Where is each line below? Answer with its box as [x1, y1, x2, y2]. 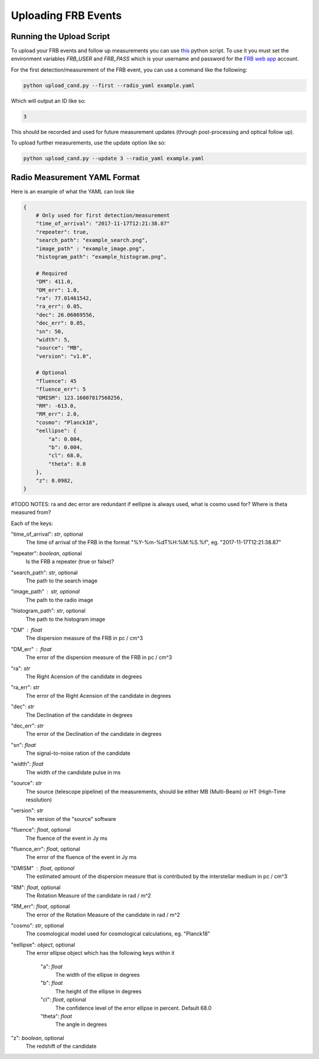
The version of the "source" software [25, 815, 116, 822]
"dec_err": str [11, 722, 44, 729]
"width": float [11, 761, 44, 768]
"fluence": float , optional [11, 826, 71, 833]
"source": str [11, 780, 43, 787]
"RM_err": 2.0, [35, 411, 80, 417]
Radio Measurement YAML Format [11, 172, 140, 182]
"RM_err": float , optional [11, 903, 70, 910]
